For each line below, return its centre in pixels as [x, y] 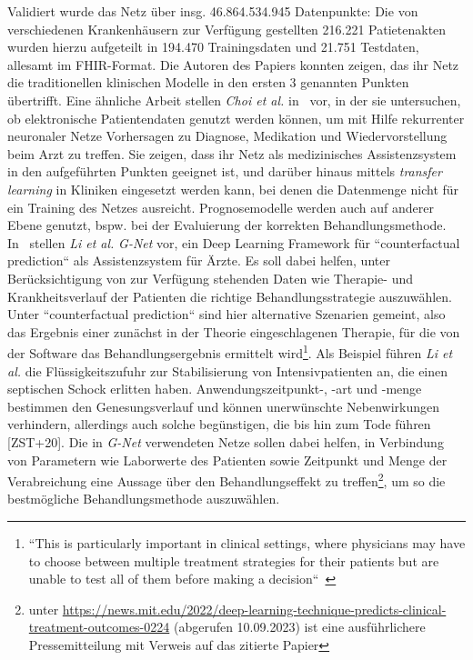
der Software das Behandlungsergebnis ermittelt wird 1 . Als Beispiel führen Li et [230, 351]
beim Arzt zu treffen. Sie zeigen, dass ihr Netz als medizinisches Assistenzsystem [232, 153]
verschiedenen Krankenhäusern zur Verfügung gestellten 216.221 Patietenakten [227, 29]
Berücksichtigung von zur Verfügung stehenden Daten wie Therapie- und [210, 278]
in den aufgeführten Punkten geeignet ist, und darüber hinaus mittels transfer [225, 171]
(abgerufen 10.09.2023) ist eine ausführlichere [299, 627]
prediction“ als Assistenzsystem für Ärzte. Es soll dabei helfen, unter [199, 260]
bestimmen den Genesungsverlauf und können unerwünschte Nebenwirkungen [224, 406]
